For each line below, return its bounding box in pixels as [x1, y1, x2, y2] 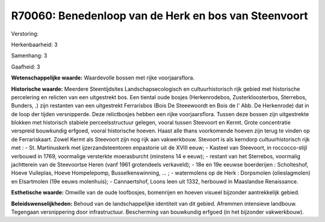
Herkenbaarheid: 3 [11, 41, 58, 48]
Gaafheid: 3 [11, 63, 40, 70]
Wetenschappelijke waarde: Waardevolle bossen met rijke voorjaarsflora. [11, 74, 195, 81]
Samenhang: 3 [11, 52, 48, 60]
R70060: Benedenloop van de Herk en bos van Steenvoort [11, 9, 308, 22]
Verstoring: [11, 30, 39, 37]
